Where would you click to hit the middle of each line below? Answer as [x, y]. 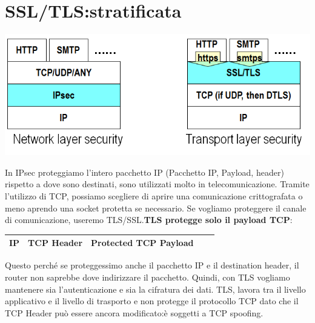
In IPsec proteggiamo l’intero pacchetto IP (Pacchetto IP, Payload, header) [144, 172]
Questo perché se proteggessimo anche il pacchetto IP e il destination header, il [152, 265]
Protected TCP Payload [142, 243]
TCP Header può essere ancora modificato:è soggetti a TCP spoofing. [134, 312]
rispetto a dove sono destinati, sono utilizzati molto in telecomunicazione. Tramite [157, 184]
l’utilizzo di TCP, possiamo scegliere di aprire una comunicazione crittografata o [154, 195]
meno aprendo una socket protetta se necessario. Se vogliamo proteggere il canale [156, 208]
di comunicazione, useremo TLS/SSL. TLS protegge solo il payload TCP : [149, 220]
